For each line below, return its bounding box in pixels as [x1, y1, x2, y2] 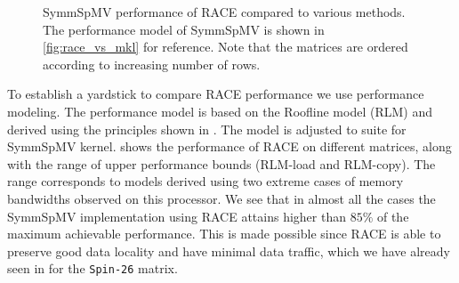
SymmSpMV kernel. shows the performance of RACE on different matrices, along [7, 137, 452, 156]
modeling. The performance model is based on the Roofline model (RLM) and [7, 101, 432, 120]
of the [376, 206, 409, 225]
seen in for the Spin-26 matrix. [7, 259, 178, 278]
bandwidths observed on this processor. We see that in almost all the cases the [7, 189, 436, 207]
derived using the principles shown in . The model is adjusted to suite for [7, 119, 407, 138]
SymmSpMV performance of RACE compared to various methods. [43, 3, 406, 20]
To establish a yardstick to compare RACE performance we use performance [7, 85, 424, 103]
